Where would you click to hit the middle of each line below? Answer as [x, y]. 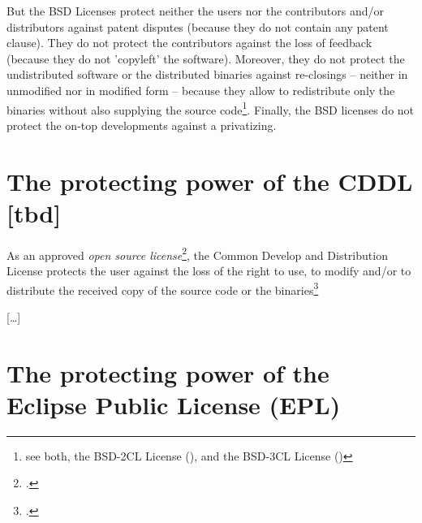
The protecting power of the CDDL [210, 181]
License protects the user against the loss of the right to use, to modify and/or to [209, 270]
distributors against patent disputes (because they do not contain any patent [198, 26]
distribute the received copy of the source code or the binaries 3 [163, 288]
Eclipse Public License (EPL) [174, 404]
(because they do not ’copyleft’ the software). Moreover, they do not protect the [206, 58]
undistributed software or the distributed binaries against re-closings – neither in [207, 74]
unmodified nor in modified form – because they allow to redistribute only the [201, 90]
